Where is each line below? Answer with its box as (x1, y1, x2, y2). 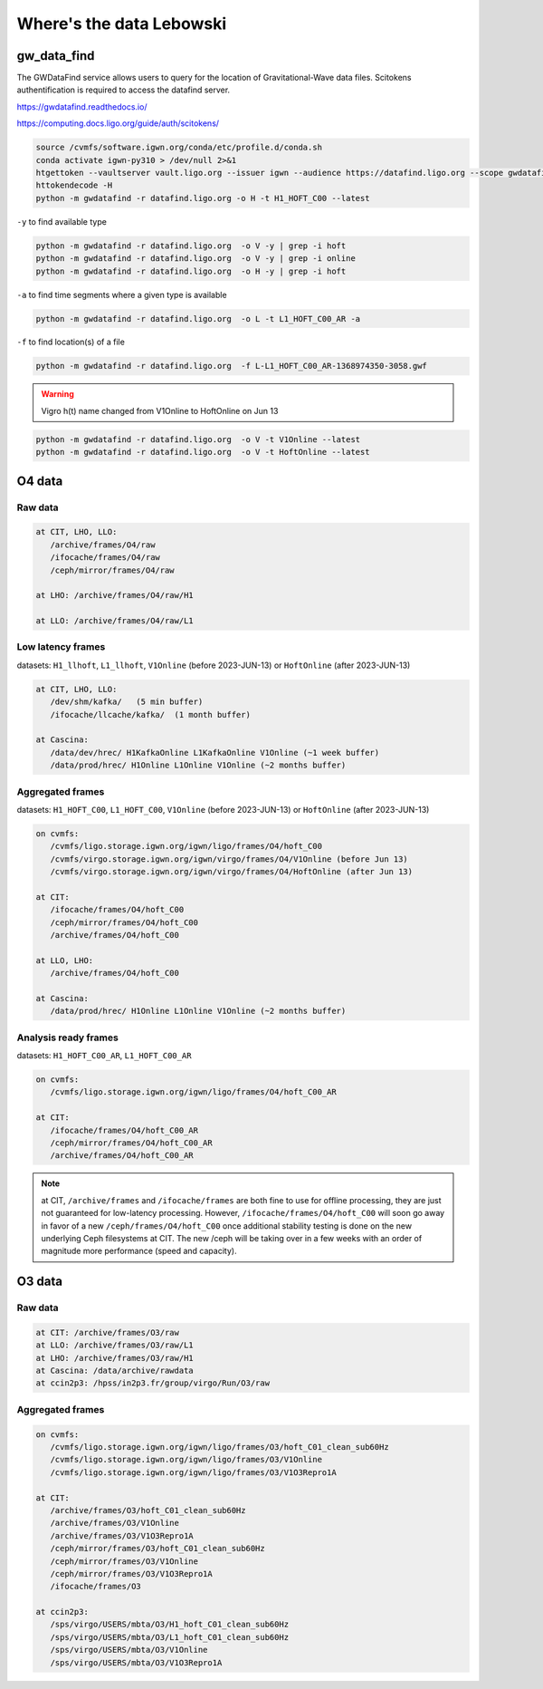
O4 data (16, 473, 63, 488)
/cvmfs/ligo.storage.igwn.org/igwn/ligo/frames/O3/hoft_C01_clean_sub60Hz (50, 1442, 389, 1453)
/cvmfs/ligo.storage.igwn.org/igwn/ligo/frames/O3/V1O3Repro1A (50, 1467, 337, 1477)
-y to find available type (16, 216, 108, 227)
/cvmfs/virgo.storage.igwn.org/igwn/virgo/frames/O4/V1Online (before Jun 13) (50, 854, 409, 864)
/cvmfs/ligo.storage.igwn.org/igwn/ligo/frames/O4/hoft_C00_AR (50, 1087, 337, 1097)
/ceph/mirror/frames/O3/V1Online (50, 1556, 199, 1567)
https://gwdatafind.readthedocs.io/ (16, 101, 148, 112)
